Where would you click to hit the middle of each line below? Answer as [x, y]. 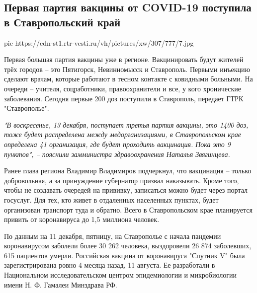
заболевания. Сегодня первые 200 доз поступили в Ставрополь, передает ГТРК [124, 98]
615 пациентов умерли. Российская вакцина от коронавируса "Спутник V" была [125, 255]
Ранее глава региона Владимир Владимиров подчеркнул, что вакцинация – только [128, 171]
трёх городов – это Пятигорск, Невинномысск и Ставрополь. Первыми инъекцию [127, 69]
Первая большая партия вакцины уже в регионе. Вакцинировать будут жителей [124, 59]
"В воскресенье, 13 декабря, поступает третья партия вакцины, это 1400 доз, [126, 124]
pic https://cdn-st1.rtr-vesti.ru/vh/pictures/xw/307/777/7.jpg [99, 42]
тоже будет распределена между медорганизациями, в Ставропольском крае [123, 134]
